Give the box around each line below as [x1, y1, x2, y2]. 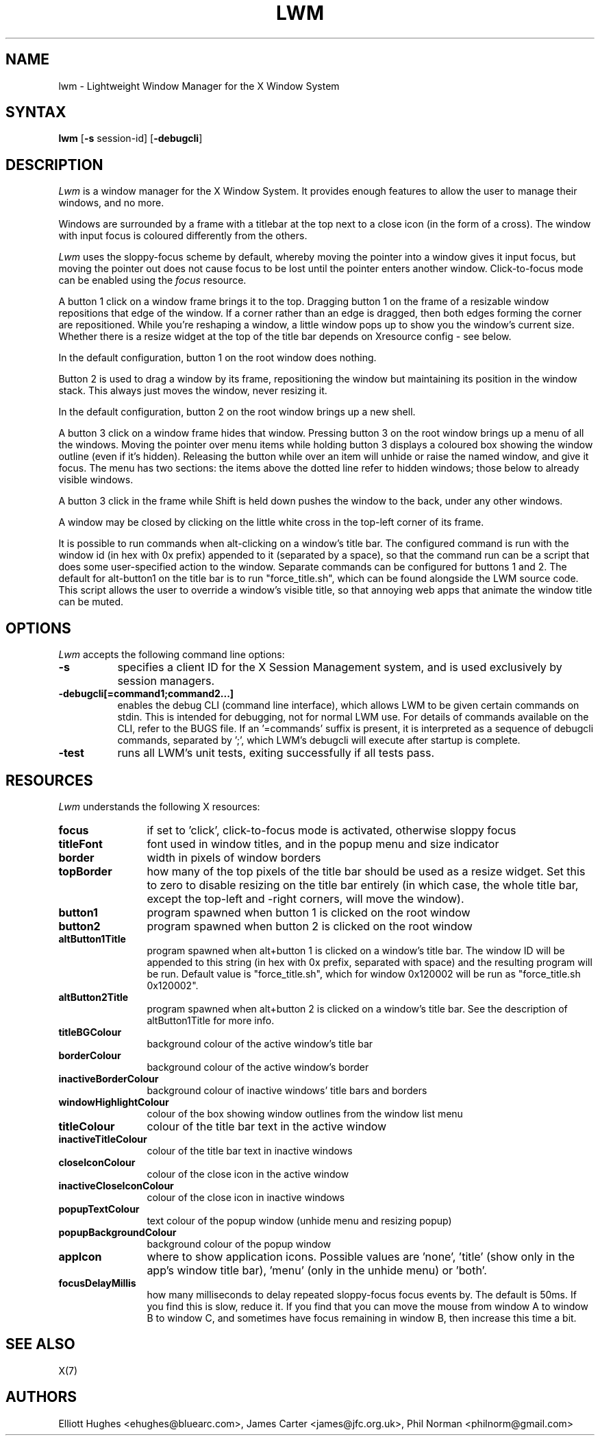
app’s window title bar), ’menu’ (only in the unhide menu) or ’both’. [147, 1263, 487, 1277]
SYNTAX [5, 104, 66, 121]
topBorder [58, 864, 112, 878]
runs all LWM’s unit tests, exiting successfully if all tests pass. [117, 746, 435, 760]
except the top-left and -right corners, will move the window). [147, 891, 464, 906]
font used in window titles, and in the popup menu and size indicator [147, 836, 499, 851]
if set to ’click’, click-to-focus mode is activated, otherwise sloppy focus [147, 823, 516, 837]
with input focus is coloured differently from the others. [58, 230, 308, 242]
